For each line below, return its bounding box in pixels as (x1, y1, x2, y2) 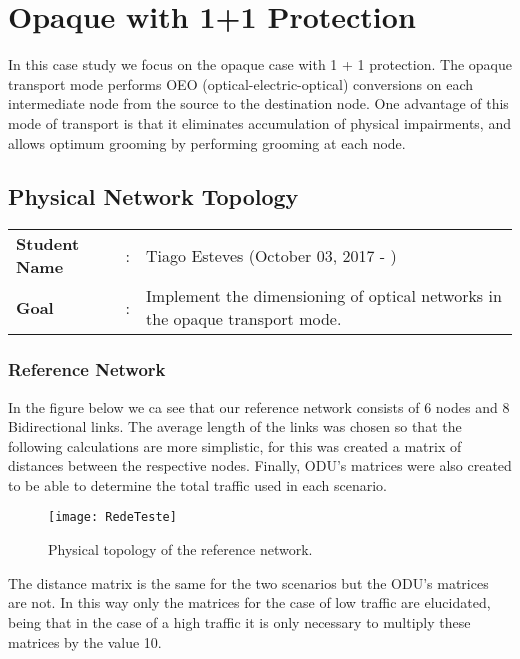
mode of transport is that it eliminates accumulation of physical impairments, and (8, 112, 511, 133)
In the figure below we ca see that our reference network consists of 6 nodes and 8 (8, 396, 510, 417)
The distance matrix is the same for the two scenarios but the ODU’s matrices (8, 572, 489, 593)
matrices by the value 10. (8, 631, 162, 652)
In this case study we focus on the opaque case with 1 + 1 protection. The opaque (8, 54, 512, 75)
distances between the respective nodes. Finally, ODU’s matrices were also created (8, 455, 512, 476)
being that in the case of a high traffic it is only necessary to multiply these (8, 611, 471, 632)
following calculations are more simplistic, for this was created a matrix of (8, 435, 462, 456)
